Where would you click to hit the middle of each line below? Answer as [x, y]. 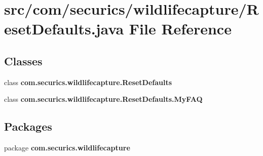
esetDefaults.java [64, 29]
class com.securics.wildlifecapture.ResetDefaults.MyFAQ [103, 99]
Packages [28, 126]
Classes [23, 61]
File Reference [180, 29]
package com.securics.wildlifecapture [67, 148]
